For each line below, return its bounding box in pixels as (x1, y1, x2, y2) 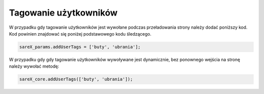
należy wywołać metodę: (9, 63, 60, 69)
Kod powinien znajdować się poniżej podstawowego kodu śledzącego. (9, 31, 152, 37)
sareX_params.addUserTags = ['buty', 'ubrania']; (19, 44, 141, 50)
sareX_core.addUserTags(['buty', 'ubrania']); (19, 76, 133, 82)
